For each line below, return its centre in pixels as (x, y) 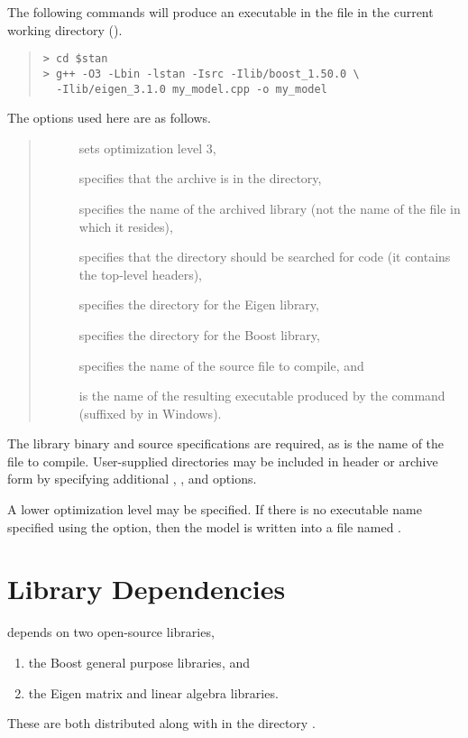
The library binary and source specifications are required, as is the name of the (226, 443)
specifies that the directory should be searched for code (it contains (265, 257)
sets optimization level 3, (147, 148)
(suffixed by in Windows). (150, 413)
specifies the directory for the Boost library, (199, 334)
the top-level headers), (141, 274)
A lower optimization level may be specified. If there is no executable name (215, 509)
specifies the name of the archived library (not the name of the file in (270, 208)
